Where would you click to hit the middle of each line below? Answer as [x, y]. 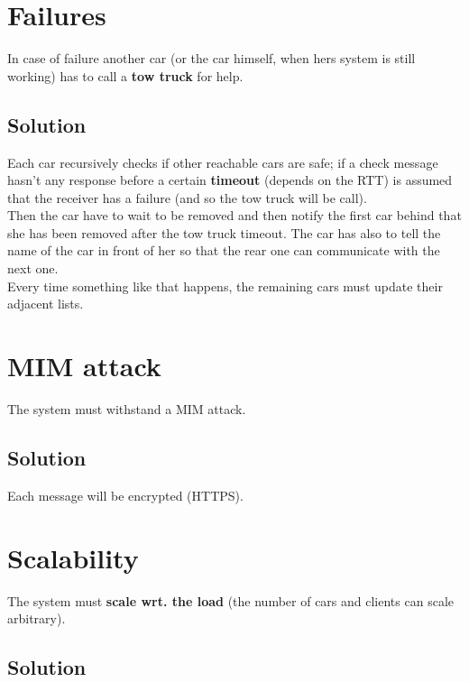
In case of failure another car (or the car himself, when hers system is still [212, 58]
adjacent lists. [46, 304]
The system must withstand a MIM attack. [127, 408]
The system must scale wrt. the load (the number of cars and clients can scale [230, 600]
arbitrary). [37, 618]
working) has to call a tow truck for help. [125, 75]
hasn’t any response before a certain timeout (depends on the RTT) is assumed [230, 180]
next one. [33, 268]
